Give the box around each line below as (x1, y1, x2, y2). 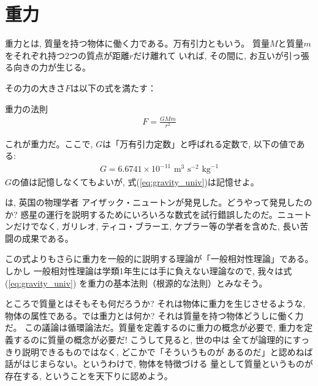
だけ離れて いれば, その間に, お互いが (133, 48, 284, 61)
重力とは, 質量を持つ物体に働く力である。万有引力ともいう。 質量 (5, 37, 270, 50)
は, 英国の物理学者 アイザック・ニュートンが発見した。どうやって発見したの (5, 196, 312, 209)
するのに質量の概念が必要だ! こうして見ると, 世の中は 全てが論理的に (13, 333, 293, 346)
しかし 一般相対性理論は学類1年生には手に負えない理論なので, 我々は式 (5, 264, 292, 277)
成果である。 (21, 231, 74, 244)
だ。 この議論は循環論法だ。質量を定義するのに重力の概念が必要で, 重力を (5, 321, 305, 334)
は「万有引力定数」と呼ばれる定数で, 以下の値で (102, 137, 297, 150)
